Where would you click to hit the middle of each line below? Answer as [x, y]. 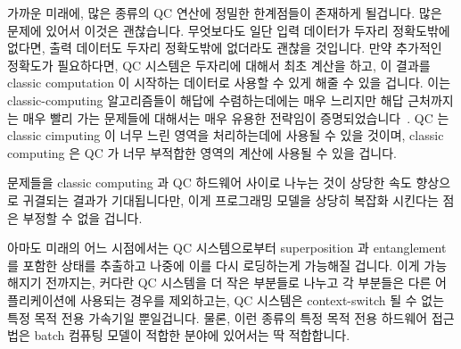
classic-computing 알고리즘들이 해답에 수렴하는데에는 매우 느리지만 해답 [206, 100]
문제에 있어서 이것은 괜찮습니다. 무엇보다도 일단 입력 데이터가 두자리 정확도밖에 [229, 30]
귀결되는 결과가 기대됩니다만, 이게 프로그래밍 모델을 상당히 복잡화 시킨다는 [230, 199]
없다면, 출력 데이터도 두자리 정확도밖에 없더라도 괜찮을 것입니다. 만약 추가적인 [225, 48]
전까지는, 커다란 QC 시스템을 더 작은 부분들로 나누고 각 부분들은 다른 [239, 283]
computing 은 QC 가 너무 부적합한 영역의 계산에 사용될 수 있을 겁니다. [202, 152]
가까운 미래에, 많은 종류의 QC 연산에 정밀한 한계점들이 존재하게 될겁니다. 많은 [225, 12]
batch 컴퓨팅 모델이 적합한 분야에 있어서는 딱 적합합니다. [192, 335]
